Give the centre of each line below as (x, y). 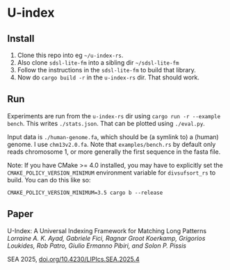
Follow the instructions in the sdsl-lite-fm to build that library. (107, 70)
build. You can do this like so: (49, 180)
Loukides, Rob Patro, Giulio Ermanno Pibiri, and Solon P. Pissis (97, 246)
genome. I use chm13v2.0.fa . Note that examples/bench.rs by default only (112, 144)
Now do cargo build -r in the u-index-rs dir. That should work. (108, 77)
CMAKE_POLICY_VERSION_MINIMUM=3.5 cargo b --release (85, 193)
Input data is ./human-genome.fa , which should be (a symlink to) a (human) (113, 136)
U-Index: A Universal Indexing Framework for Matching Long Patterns (107, 230)
